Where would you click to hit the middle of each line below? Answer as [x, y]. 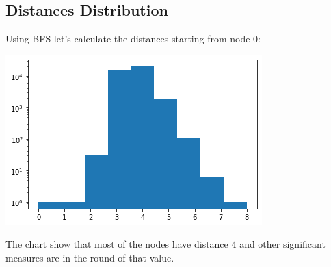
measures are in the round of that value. [90, 257]
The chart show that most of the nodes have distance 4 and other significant [165, 244]
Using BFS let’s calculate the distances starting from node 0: [133, 39]
